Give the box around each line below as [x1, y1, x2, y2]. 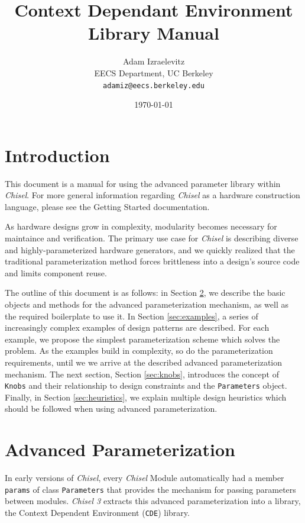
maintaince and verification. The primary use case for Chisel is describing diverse [5, 232, 298, 244]
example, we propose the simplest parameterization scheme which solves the [5, 332, 280, 345]
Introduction [5, 143, 110, 167]
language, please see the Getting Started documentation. [5, 200, 210, 212]
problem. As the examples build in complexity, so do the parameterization [5, 344, 273, 357]
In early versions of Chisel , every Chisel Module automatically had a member [5, 472, 284, 484]
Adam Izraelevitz [122, 55, 185, 67]
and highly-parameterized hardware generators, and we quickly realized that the [5, 243, 295, 256]
